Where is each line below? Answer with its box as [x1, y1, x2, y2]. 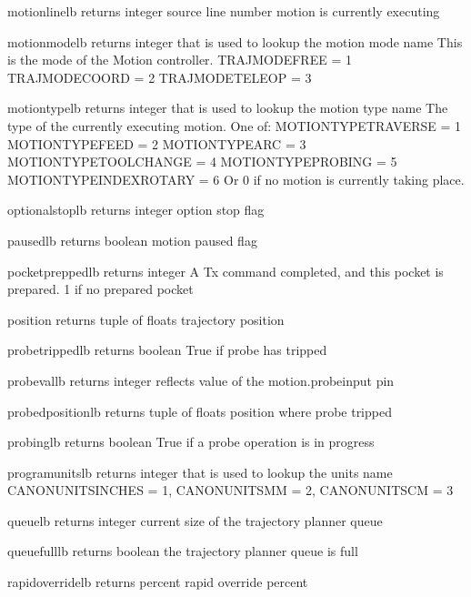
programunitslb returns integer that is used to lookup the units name [7, 462, 393, 481]
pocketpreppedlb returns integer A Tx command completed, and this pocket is [7, 261, 444, 280]
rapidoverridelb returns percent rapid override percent [7, 572, 308, 592]
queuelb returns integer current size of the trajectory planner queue [7, 511, 383, 530]
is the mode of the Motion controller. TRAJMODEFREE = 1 [7, 50, 352, 69]
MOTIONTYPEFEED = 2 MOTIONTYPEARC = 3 [7, 134, 306, 153]
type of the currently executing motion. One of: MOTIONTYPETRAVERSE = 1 [7, 116, 462, 135]
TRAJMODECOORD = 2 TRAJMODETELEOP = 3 [7, 67, 312, 86]
